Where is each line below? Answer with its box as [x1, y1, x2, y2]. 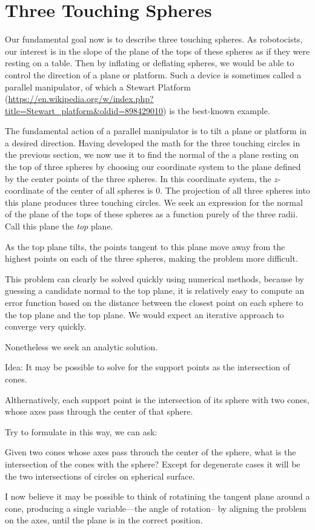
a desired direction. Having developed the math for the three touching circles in [5, 136, 300, 149]
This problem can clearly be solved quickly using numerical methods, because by [5, 272, 304, 285]
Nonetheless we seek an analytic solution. [5, 340, 158, 353]
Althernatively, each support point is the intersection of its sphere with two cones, [5, 393, 310, 406]
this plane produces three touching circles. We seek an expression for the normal [5, 195, 303, 208]
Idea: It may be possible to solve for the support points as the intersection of [5, 361, 290, 373]
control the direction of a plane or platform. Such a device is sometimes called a [5, 68, 302, 81]
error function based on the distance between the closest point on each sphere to [5, 296, 303, 308]
